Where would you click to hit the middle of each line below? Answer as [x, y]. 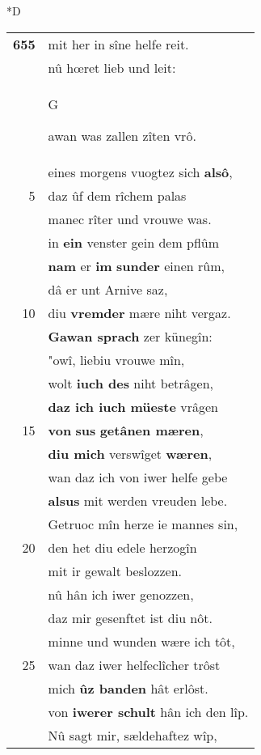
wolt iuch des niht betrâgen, [131, 383]
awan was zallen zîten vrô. [122, 135]
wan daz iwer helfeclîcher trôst [134, 664]
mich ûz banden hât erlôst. [128, 688]
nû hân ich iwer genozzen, [121, 594]
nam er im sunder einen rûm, [136, 265]
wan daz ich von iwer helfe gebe [138, 477]
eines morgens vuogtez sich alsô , [140, 172]
